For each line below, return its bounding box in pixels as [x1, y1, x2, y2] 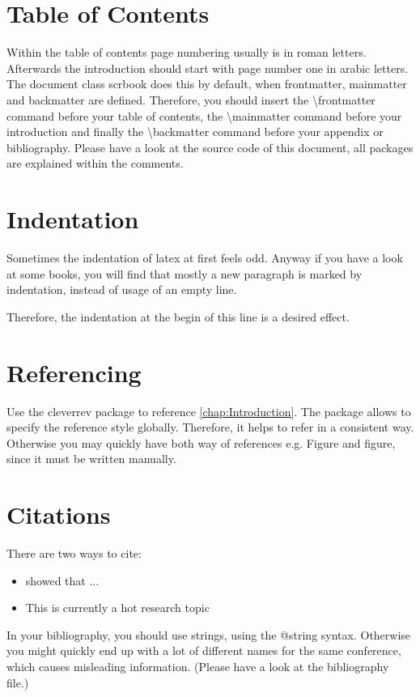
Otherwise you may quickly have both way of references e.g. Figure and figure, [6, 434, 396, 451]
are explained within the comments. [6, 155, 184, 172]
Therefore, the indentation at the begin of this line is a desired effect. [6, 308, 350, 325]
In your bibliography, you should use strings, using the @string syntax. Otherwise [6, 626, 411, 643]
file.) [6, 674, 29, 691]
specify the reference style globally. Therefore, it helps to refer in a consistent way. [6, 419, 414, 436]
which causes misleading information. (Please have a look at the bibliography [6, 657, 389, 674]
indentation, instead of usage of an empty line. [6, 281, 237, 298]
